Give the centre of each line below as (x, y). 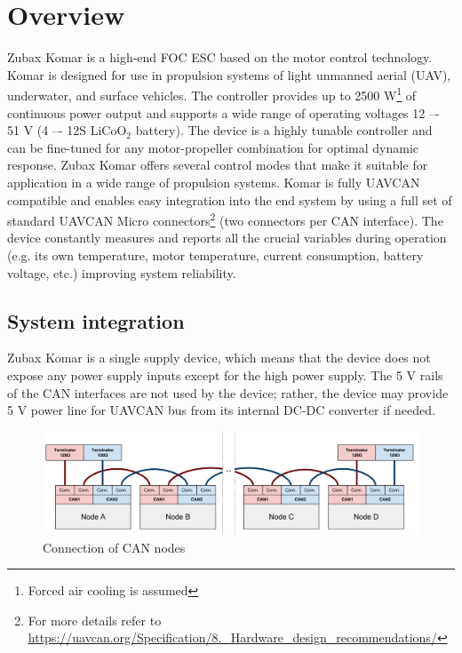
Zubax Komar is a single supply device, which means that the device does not (219, 358)
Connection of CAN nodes (114, 547)
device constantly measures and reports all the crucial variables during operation (227, 238)
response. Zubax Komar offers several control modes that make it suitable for (218, 165)
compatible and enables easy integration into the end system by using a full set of (230, 199)
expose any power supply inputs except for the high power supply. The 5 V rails (225, 374)
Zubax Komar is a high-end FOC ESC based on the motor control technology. (220, 57)
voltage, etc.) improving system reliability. (122, 272)
